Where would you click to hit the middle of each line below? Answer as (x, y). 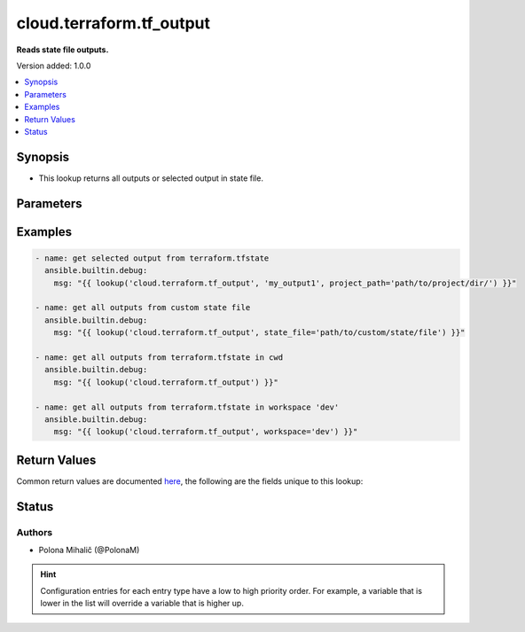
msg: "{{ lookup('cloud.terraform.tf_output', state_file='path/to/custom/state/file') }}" (259, 333)
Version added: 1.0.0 (54, 66)
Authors (35, 532)
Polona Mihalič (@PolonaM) (89, 550)
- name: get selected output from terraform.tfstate (152, 258)
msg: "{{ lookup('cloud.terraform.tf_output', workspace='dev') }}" (206, 432)
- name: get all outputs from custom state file (143, 308)
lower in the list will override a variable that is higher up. (142, 604)
